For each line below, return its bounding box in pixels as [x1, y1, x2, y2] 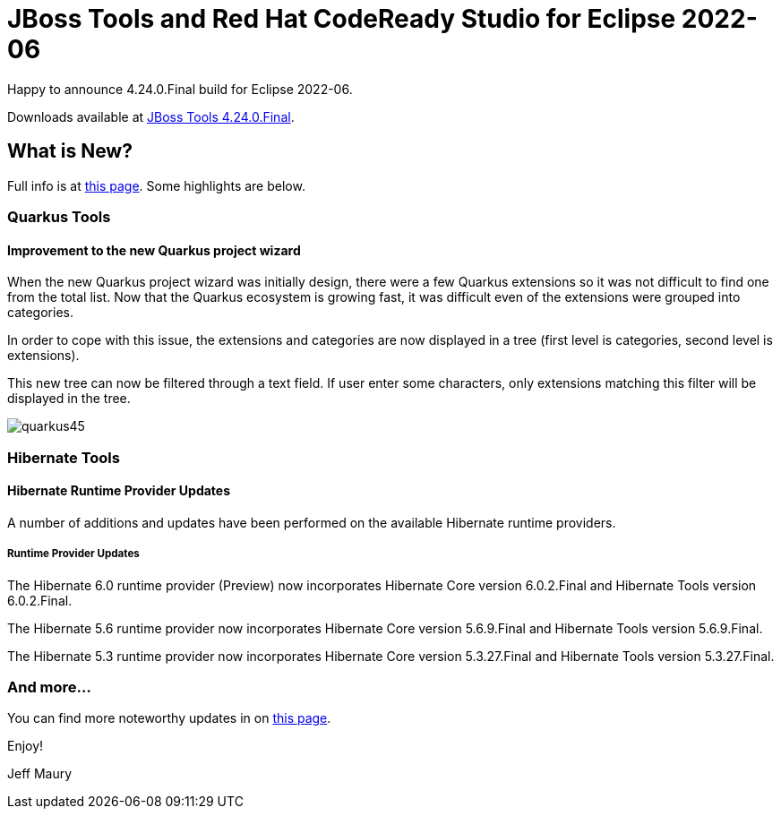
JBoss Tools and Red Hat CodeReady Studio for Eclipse [7, 4, 676, 34]
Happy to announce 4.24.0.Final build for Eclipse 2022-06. [7, 81, 353, 97]
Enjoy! [7, 738, 44, 754]
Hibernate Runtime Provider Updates [7, 483, 231, 499]
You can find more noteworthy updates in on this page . [7, 710, 331, 726]
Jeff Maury [7, 766, 73, 782]
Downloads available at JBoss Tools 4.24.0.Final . [7, 108, 295, 125]
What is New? [7, 140, 133, 163]
